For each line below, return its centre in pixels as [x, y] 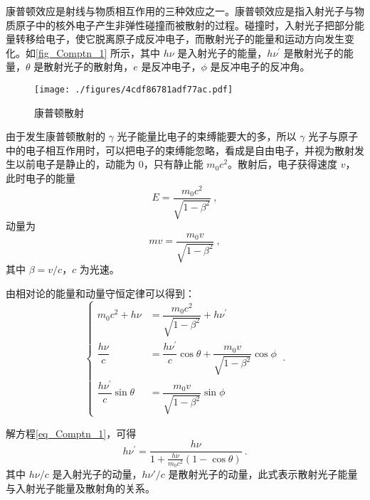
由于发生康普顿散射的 [55, 136]
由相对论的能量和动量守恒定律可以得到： [100, 293]
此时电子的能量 [41, 178]
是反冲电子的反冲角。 [260, 67]
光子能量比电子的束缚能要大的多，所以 [207, 136]
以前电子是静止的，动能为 [75, 164]
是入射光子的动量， [97, 474]
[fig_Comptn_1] [72, 52]
